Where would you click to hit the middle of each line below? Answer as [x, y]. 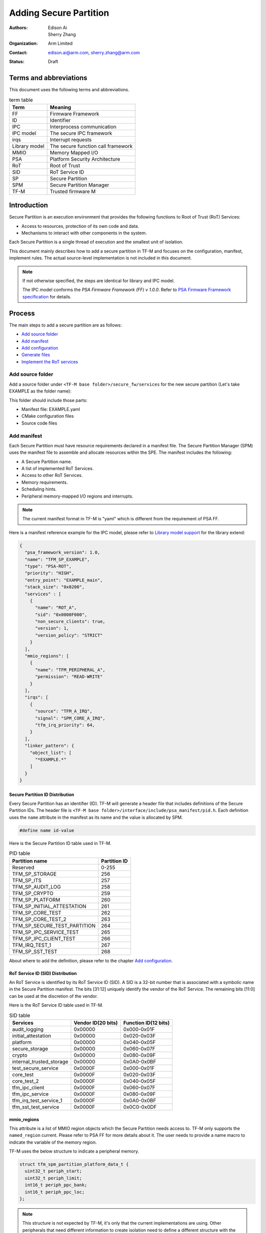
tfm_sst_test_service [35, 1107]
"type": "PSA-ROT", [48, 566]
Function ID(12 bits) [147, 1022]
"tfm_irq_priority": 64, [65, 725]
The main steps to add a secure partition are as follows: [66, 325]
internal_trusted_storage [40, 1061]
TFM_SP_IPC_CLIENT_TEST [44, 939]
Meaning [61, 107]
